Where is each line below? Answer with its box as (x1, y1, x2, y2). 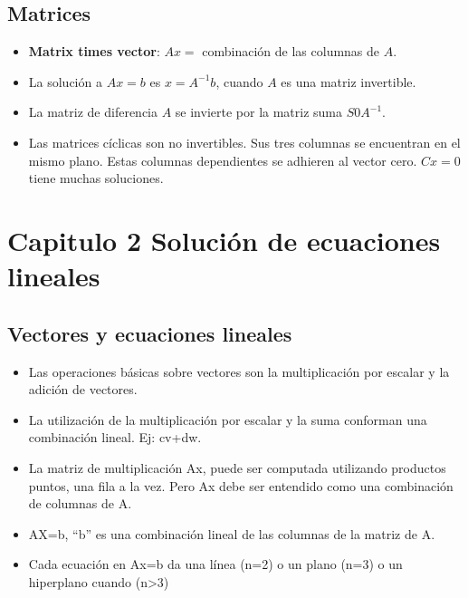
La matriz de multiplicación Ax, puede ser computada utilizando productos (28, 458, 446, 477)
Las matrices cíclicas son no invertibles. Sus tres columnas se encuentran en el (28, 132, 461, 151)
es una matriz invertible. (281, 72, 416, 91)
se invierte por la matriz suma (175, 102, 343, 121)
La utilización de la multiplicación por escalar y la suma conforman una (28, 410, 427, 429)
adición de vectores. (28, 380, 138, 399)
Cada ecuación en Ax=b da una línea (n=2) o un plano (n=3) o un (28, 555, 403, 574)
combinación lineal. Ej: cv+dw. (28, 428, 202, 447)
